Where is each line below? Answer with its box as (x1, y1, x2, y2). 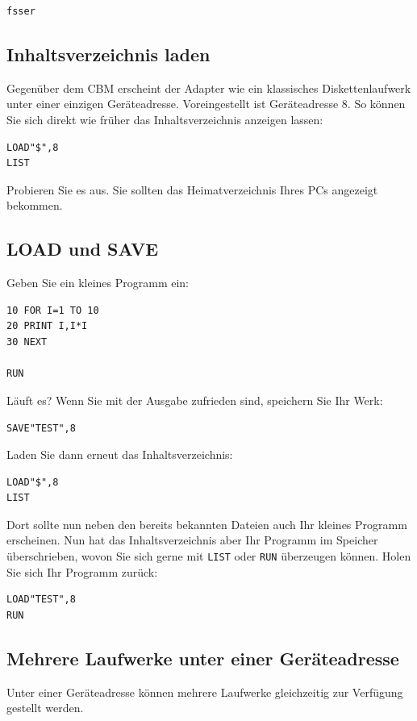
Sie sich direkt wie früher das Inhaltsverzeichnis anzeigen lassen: (6, 110, 323, 127)
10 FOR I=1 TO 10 (6, 304, 99, 316)
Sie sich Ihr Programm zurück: (6, 563, 158, 580)
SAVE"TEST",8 (6, 423, 76, 435)
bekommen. (6, 197, 63, 214)
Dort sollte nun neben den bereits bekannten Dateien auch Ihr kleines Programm (6, 515, 407, 532)
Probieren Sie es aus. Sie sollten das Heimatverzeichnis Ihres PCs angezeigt (6, 181, 378, 198)
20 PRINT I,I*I (6, 320, 88, 332)
